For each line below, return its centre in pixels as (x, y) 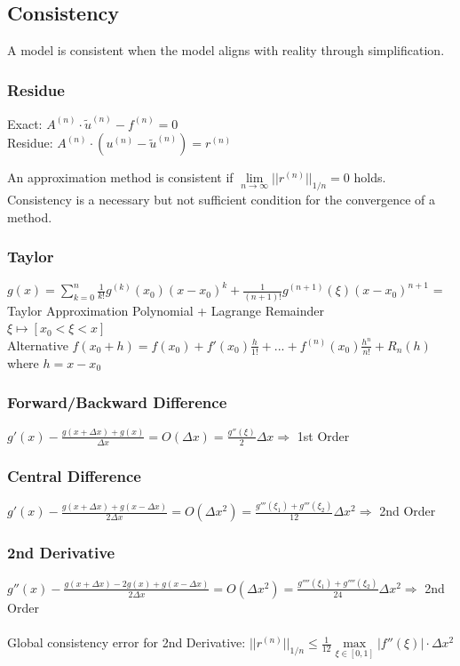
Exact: (25, 123)
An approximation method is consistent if (120, 177)
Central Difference (74, 475)
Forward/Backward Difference (117, 402)
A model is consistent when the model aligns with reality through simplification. (226, 50)
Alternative (38, 345)
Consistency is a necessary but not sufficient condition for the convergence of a (221, 200)
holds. (370, 177)
